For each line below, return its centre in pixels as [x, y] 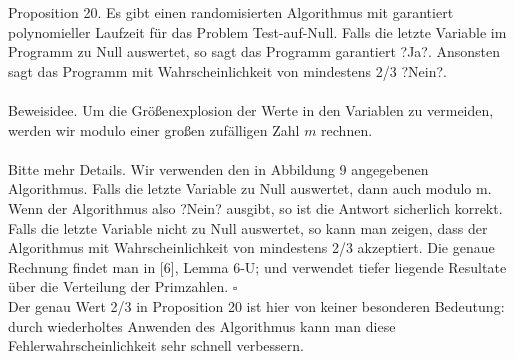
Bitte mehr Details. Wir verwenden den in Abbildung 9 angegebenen [218, 168]
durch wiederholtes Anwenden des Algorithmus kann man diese [202, 325]
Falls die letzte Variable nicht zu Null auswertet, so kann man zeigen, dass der [248, 227]
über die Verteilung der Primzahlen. [118, 286]
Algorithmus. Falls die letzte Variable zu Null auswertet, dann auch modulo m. [250, 188]
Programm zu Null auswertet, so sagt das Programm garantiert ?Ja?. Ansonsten [254, 51]
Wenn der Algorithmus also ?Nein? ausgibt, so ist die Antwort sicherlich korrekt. [255, 207]
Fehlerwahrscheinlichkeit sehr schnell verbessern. [156, 345]
